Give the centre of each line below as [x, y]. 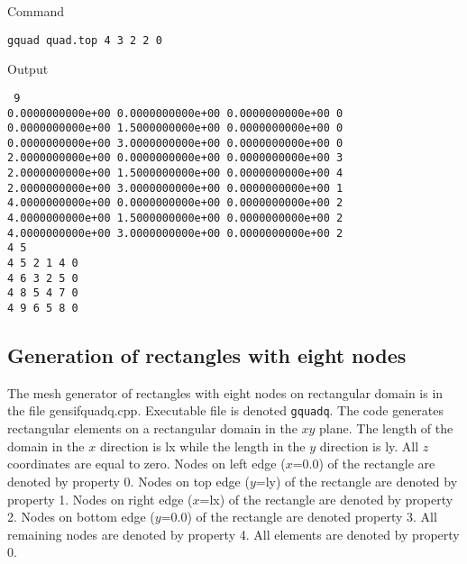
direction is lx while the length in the [202, 446]
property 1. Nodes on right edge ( [100, 499]
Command [36, 11]
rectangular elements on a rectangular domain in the [152, 428]
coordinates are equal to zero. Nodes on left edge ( [147, 464]
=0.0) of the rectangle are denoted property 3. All [299, 517]
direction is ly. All [369, 446]
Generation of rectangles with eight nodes [207, 355]
